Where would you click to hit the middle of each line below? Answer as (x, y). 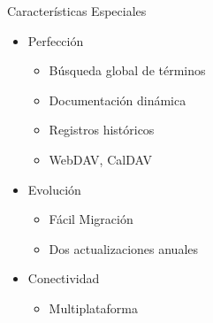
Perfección (56, 40)
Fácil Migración (91, 219)
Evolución (54, 189)
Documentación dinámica (118, 100)
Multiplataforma (94, 308)
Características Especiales (77, 11)
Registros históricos (102, 130)
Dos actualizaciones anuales (123, 248)
